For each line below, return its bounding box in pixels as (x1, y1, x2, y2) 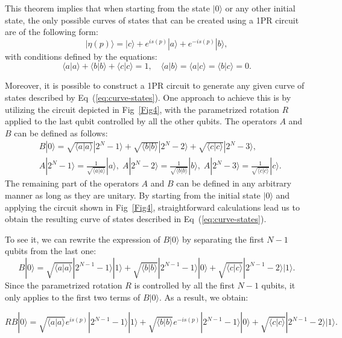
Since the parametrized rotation (5, 278, 122, 291)
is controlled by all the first (134, 278, 235, 291)
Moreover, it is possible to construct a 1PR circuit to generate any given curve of (5, 79, 305, 92)
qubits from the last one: (5, 244, 97, 257)
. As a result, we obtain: (159, 290, 249, 303)
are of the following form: (5, 25, 98, 38)
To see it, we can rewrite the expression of (5, 232, 160, 245)
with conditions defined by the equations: (5, 49, 157, 62)
